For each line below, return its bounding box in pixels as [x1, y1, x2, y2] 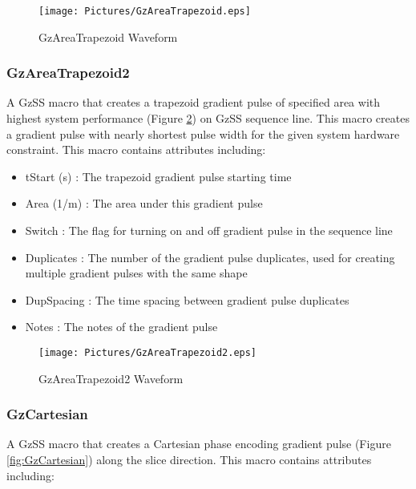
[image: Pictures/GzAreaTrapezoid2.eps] [38, 347, 257, 358]
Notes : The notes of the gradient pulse [25, 318, 218, 335]
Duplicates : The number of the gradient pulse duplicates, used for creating [25, 249, 395, 265]
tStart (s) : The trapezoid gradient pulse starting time [25, 168, 292, 184]
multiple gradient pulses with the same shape [25, 265, 248, 281]
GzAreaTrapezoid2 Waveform [38, 370, 184, 386]
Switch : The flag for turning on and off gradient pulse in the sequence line [25, 222, 393, 239]
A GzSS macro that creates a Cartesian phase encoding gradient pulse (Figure [6, 435, 391, 452]
